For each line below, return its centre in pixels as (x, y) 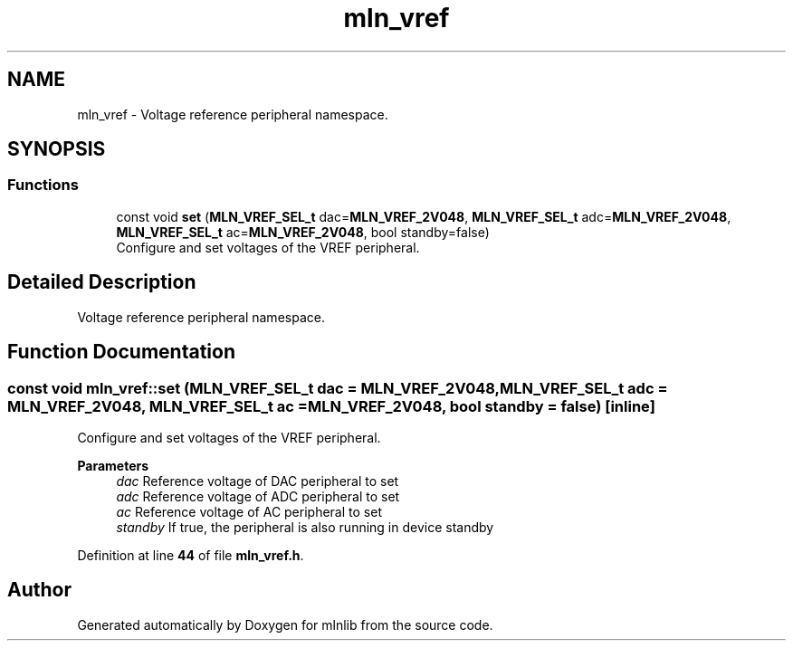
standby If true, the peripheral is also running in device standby (305, 527)
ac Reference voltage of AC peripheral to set (249, 511)
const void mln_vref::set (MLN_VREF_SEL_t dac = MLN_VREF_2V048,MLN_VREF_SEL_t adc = (338, 388)
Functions (43, 185)
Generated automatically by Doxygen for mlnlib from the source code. (285, 624)
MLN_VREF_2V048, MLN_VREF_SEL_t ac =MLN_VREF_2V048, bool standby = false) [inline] (331, 406)
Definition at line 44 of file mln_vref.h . (191, 555)
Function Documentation (121, 352)
